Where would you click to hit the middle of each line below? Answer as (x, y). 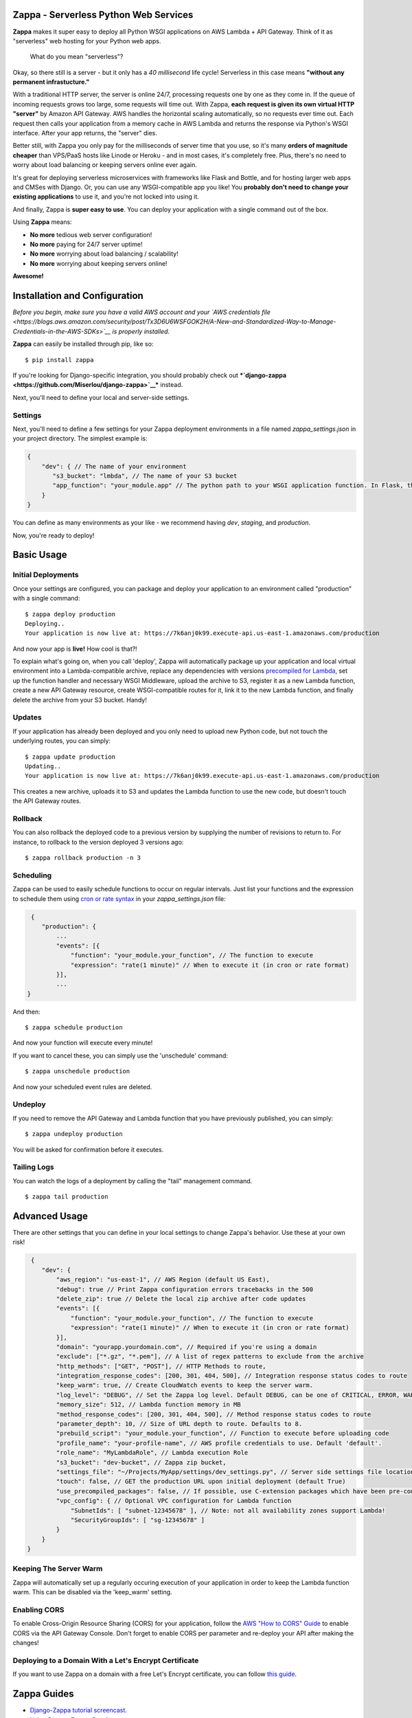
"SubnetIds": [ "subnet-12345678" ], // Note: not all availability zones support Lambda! (228, 1510)
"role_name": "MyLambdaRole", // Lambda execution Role (152, 1453)
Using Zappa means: (42, 222)
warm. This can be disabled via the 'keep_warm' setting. (92, 1592)
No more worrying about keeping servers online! (99, 263)
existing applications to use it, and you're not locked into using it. (106, 197)
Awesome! (28, 276)
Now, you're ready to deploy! (54, 535)
